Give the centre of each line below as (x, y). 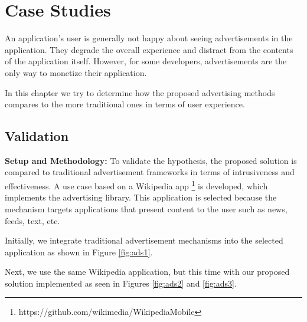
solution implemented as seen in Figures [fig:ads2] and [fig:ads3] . (121, 283)
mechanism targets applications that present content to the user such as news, (146, 208)
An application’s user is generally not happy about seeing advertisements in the (149, 38)
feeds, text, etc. (32, 220)
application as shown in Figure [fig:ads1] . (79, 252)
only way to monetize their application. (76, 72)
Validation (37, 136)
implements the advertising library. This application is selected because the (141, 197)
